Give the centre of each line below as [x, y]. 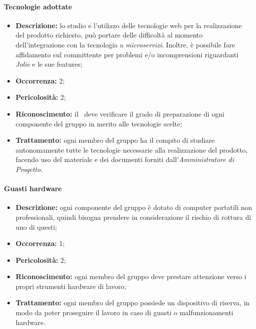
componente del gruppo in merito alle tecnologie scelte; [99, 123]
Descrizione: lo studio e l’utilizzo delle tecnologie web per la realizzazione [129, 25]
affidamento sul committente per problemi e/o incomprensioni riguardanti [127, 54]
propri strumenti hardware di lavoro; [71, 286]
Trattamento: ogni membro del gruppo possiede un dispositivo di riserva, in [132, 303]
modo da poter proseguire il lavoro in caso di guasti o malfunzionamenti [124, 312]
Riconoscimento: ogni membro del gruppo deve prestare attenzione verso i [131, 276]
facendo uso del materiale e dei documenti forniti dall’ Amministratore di [125, 159]
